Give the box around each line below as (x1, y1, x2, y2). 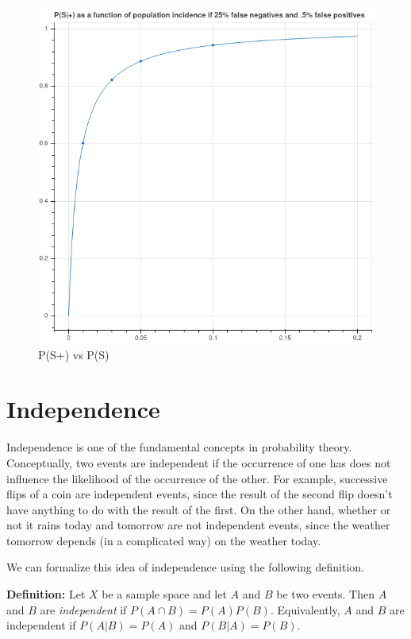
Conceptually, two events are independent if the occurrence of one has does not (6, 454, 391, 471)
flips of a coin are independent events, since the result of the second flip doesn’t (6, 486, 393, 502)
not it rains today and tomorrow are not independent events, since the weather (6, 517, 390, 533)
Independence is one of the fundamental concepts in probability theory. (6, 439, 352, 455)
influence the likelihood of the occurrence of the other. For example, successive (6, 470, 388, 486)
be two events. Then (276, 586, 375, 602)
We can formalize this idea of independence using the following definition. (6, 559, 364, 575)
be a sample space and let (102, 586, 227, 602)
